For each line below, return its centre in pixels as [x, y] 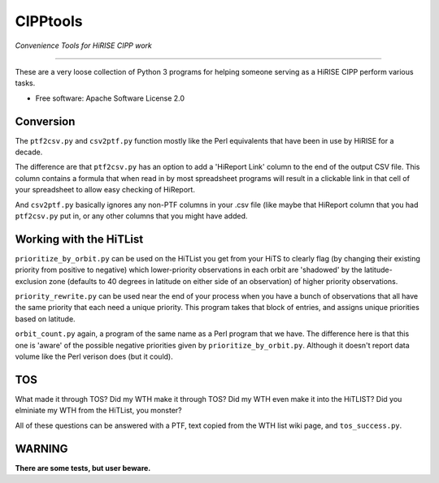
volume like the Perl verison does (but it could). [94, 356]
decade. [29, 152]
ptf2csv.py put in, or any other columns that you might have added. [131, 216]
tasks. [25, 83]
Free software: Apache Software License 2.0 [110, 98]
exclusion [31, 281]
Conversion [45, 121]
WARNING [41, 448]
